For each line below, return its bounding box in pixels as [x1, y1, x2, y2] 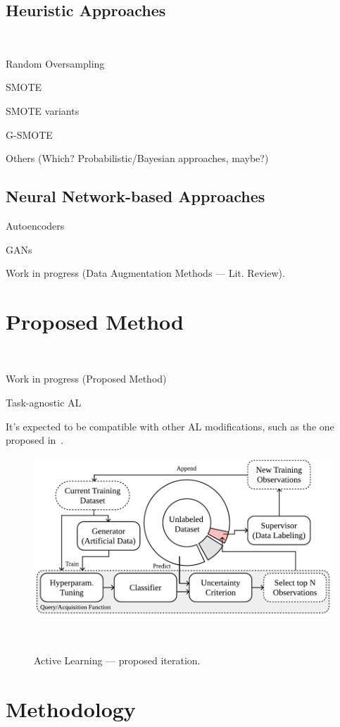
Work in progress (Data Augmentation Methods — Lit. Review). [6, 266, 285, 280]
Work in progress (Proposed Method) [6, 371, 167, 386]
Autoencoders [6, 218, 65, 232]
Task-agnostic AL [6, 395, 82, 410]
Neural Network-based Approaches [6, 185, 265, 207]
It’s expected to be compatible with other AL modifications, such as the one [6, 418, 334, 433]
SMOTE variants [6, 103, 80, 118]
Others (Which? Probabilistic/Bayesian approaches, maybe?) [6, 151, 269, 166]
